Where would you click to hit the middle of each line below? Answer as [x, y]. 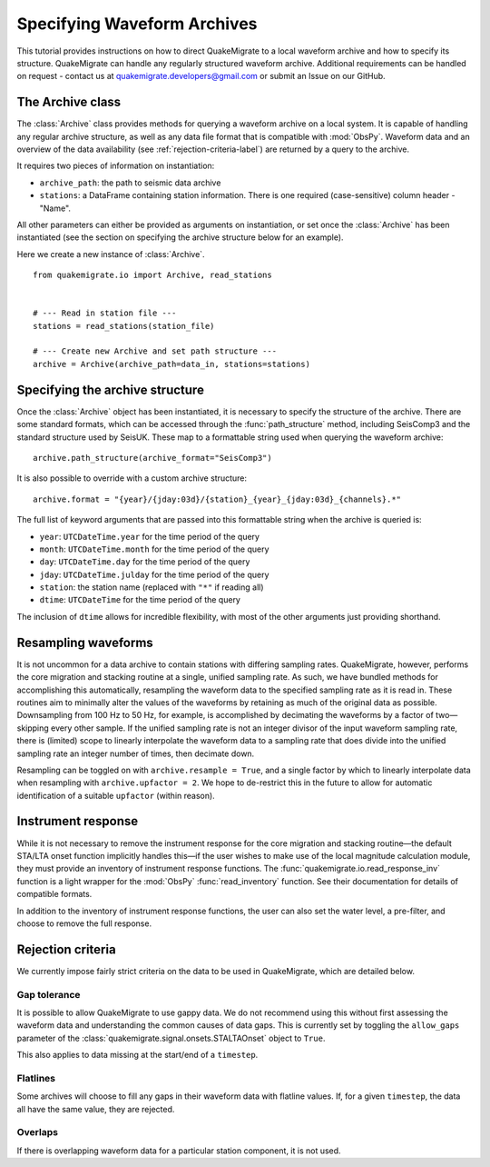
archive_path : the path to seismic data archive [130, 183]
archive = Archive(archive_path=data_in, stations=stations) [171, 364]
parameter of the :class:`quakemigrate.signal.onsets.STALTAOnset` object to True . [171, 1038]
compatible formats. [54, 894]
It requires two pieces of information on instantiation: [116, 166]
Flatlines [36, 1078]
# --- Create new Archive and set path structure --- [155, 351]
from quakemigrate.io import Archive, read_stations [152, 275]
